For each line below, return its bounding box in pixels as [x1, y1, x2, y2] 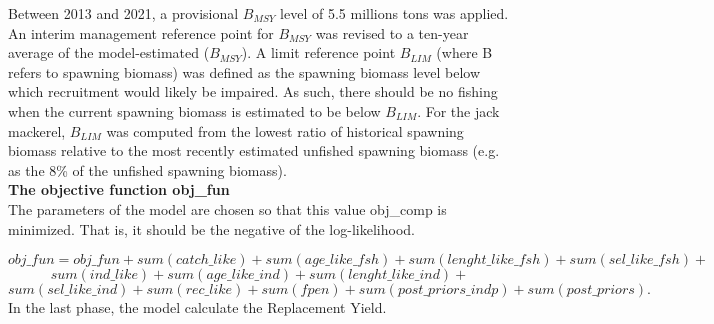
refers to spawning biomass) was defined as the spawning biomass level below [8, 61, 481, 82]
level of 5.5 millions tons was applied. [280, 3, 509, 23]
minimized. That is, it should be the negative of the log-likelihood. [8, 218, 415, 239]
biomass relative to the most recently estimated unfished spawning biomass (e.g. [8, 140, 500, 161]
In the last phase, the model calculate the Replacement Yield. [8, 297, 387, 318]
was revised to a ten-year [315, 22, 469, 43]
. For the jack [417, 100, 500, 121]
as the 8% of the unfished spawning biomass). [8, 159, 287, 180]
